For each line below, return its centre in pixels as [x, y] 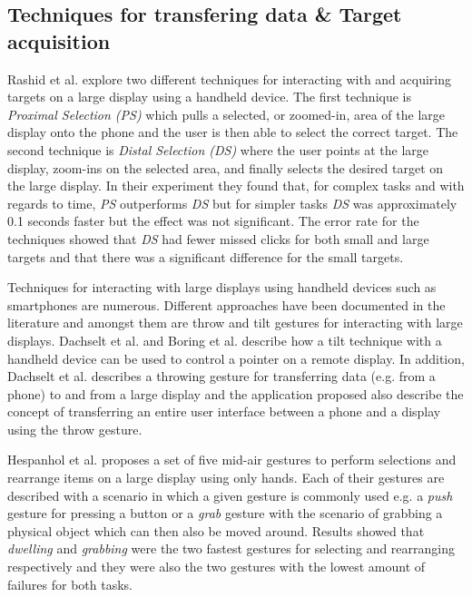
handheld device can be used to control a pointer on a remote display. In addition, [236, 358]
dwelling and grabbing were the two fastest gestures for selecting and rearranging [231, 548]
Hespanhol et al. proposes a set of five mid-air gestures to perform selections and [232, 460]
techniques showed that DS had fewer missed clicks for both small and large [218, 238]
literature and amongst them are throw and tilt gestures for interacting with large [235, 323]
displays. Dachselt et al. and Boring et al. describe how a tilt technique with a [225, 340]
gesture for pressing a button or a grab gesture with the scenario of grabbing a [225, 513]
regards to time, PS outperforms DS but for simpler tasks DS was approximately [232, 203]
